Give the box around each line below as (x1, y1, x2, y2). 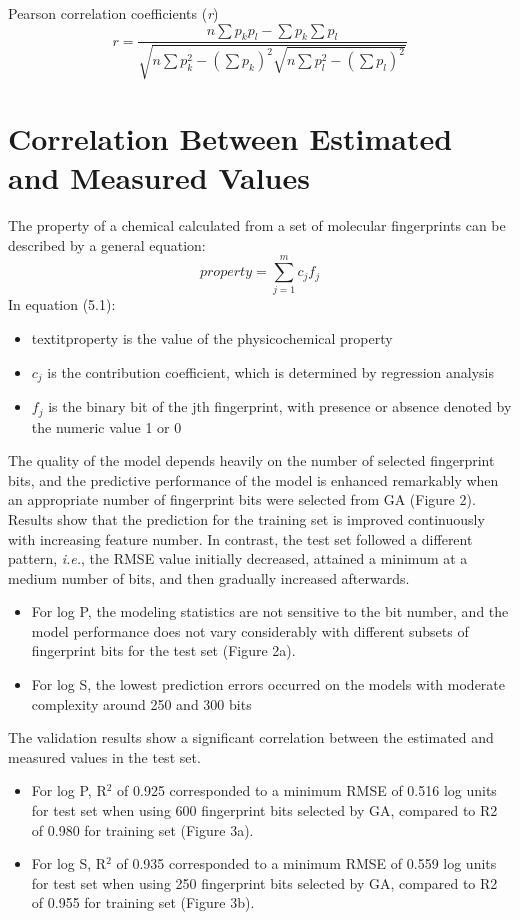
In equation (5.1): (8, 294, 116, 315)
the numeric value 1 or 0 (31, 416, 182, 437)
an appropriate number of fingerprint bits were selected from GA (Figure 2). (8, 489, 476, 510)
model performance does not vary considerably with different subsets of (31, 620, 469, 641)
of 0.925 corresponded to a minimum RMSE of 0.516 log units (117, 780, 497, 801)
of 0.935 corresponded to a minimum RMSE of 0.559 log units (116, 853, 497, 874)
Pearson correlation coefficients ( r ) (8, 3, 219, 23)
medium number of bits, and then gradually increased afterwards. (8, 567, 410, 588)
